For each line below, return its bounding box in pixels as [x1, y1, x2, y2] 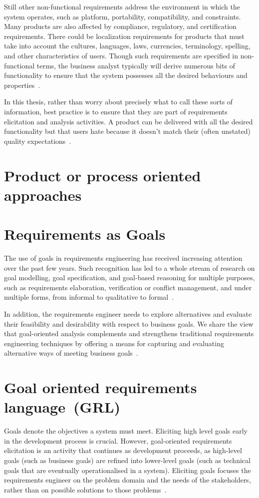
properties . [4, 79, 40, 90]
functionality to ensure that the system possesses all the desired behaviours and [4, 70, 248, 80]
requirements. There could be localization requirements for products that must [4, 30, 245, 41]
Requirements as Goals [4, 224, 166, 244]
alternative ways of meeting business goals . [4, 348, 138, 358]
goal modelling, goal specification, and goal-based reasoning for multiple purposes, [4, 272, 255, 283]
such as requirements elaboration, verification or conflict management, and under [4, 282, 252, 292]
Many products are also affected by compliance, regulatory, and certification [4, 21, 237, 31]
